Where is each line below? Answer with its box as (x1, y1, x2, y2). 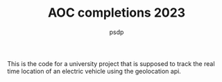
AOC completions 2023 (47, 5, 186, 21)
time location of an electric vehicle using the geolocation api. (7, 67, 182, 75)
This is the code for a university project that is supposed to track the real (7, 59, 215, 67)
